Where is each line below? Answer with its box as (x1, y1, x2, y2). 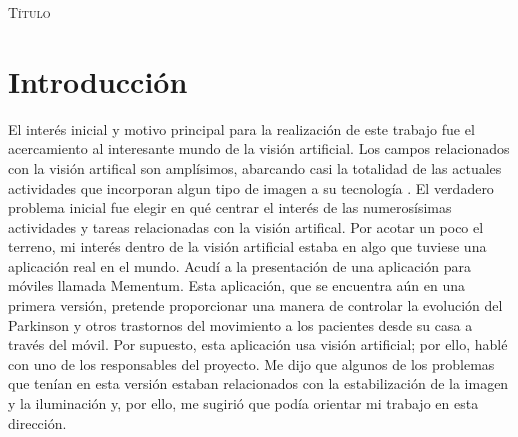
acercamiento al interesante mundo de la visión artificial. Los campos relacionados (8, 138, 510, 159)
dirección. (8, 412, 67, 433)
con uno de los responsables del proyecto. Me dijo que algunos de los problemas (8, 353, 495, 374)
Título (8, 2, 51, 22)
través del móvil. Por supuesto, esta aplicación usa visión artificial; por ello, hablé (8, 334, 508, 355)
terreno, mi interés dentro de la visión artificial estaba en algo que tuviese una (8, 236, 487, 257)
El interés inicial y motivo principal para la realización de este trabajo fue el (8, 118, 475, 139)
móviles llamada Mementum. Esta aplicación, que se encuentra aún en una (8, 275, 466, 296)
